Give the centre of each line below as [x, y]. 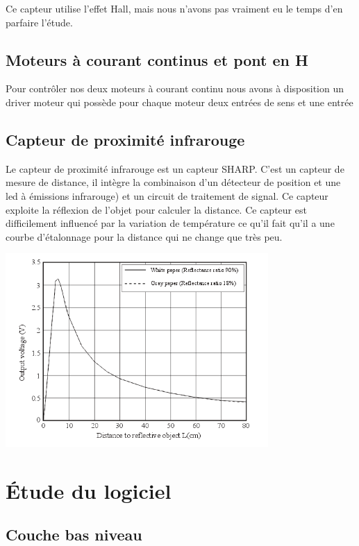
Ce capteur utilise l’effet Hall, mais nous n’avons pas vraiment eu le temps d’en [174, 8]
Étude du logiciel [89, 490]
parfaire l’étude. [39, 22]
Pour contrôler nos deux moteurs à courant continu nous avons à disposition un [175, 88]
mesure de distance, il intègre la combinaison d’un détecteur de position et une [173, 182]
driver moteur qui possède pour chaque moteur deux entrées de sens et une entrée [179, 102]
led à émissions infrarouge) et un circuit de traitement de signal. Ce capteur [167, 195]
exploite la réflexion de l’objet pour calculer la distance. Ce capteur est [156, 209]
